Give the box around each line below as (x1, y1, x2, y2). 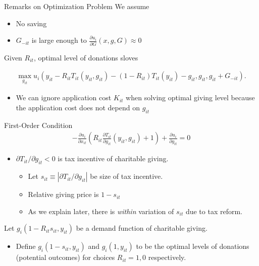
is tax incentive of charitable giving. (58, 153, 169, 164)
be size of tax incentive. (90, 171, 163, 181)
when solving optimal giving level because (126, 92, 255, 103)
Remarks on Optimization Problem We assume (4, 1, 149, 11)
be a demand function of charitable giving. (76, 223, 208, 233)
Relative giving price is (28, 189, 99, 199)
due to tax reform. (185, 206, 242, 216)
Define (16, 241, 36, 251)
